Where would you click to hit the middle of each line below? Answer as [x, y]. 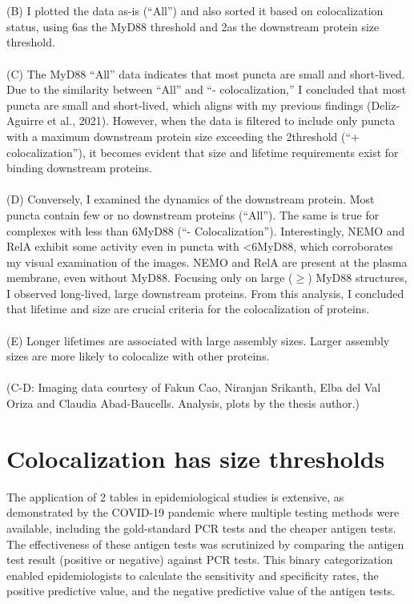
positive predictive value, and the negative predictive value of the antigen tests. [201, 591]
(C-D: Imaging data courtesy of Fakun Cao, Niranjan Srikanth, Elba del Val [194, 387]
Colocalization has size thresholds [196, 458]
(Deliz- [384, 105]
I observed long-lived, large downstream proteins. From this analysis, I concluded [205, 293]
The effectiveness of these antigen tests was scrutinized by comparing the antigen [205, 544]
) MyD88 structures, [358, 278]
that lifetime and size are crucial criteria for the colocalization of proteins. [188, 309]
